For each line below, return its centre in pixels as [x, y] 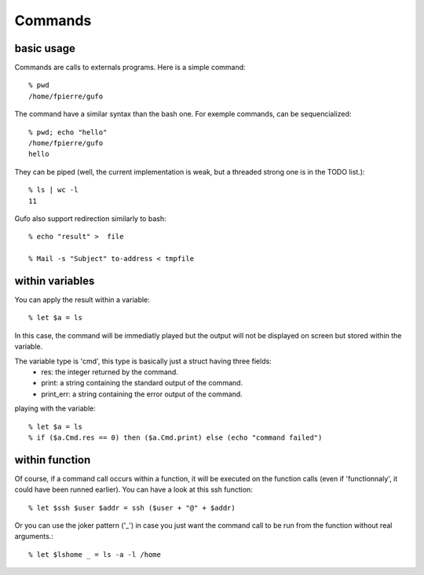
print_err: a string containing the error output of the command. [142, 394]
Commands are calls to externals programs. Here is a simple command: [130, 68]
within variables [55, 280]
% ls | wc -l [53, 190]
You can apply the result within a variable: [82, 300]
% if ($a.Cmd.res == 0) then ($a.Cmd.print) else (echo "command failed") [175, 437]
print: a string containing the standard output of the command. [142, 383]
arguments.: [34, 536]
